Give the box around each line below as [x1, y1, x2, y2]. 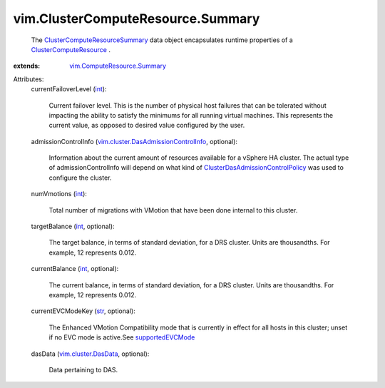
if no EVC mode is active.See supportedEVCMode [48, 333, 195, 342]
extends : [13, 61, 41, 71]
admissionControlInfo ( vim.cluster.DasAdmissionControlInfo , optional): [31, 137, 238, 145]
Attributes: [13, 75, 44, 83]
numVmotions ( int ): [31, 190, 87, 198]
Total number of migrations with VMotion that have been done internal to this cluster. [48, 205, 298, 214]
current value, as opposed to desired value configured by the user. [48, 121, 245, 130]
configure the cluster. [48, 173, 112, 182]
